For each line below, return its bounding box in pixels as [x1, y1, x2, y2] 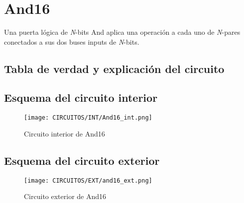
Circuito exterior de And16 [24, 191, 107, 202]
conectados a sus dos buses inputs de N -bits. [4, 36, 139, 47]
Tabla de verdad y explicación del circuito [4, 61, 225, 76]
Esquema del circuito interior [4, 90, 158, 105]
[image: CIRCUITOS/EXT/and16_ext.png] [24, 177, 152, 184]
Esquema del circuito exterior [4, 152, 160, 168]
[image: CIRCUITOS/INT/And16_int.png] [24, 114, 152, 122]
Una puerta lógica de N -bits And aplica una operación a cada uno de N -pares [4, 27, 241, 37]
